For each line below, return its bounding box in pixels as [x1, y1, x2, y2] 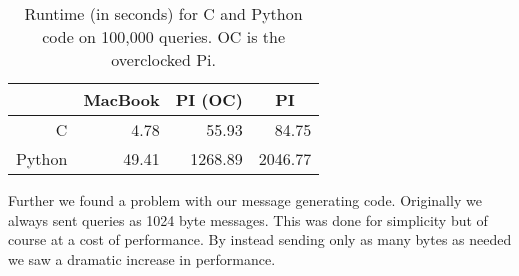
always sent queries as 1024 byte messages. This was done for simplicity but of [8, 209, 488, 230]
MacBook [83, 88, 160, 111]
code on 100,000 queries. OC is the [42, 25, 286, 48]
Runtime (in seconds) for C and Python [24, 2, 303, 25]
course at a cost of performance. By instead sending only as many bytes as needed [8, 229, 512, 250]
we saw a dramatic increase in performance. [8, 248, 276, 269]
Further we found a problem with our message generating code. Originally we [8, 190, 482, 210]
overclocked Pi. [111, 48, 216, 71]
